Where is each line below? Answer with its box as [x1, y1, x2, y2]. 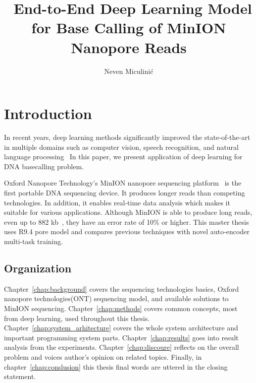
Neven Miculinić [104, 65, 154, 76]
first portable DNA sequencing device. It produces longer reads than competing [4, 188, 245, 197]
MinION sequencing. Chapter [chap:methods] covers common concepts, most [4, 303, 238, 313]
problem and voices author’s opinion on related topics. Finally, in [4, 351, 202, 362]
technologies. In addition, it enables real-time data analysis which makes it [4, 197, 230, 207]
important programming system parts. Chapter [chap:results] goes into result [4, 332, 239, 342]
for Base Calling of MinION [31, 17, 226, 38]
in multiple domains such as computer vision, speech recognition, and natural [4, 141, 239, 152]
